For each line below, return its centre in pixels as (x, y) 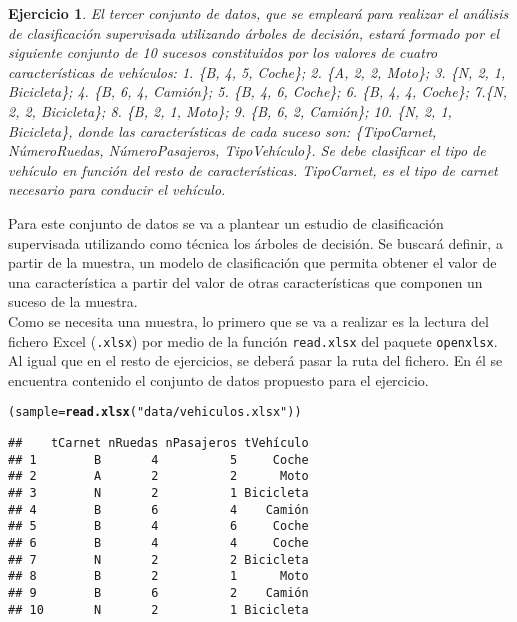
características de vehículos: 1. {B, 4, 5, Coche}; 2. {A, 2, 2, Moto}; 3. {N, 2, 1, (257, 71)
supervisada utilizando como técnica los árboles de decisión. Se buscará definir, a (255, 242)
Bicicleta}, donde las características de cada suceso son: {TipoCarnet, (222, 130)
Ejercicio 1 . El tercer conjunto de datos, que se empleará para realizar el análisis (258, 13)
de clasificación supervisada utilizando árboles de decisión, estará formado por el (254, 32)
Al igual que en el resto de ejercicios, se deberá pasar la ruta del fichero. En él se (255, 360)
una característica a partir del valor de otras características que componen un (245, 281)
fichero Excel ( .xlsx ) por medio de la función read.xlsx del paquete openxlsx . (253, 340)
